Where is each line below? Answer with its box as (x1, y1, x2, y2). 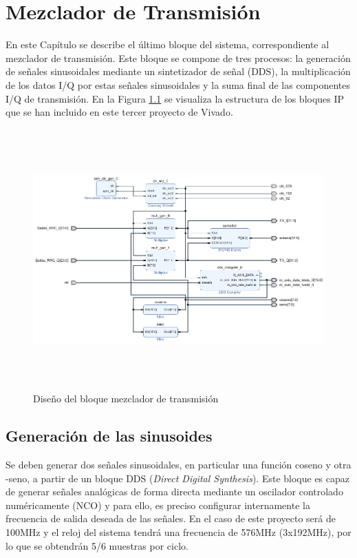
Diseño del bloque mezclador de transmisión (33, 391, 219, 406)
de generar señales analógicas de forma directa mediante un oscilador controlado (6, 484, 343, 499)
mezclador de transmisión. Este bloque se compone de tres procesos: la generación (6, 50, 351, 65)
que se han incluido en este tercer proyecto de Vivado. (6, 105, 233, 119)
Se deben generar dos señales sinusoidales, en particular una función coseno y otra (6, 457, 351, 472)
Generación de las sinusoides (6, 425, 213, 446)
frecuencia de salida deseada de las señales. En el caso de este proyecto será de (6, 511, 336, 526)
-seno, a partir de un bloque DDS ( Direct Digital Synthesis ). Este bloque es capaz (6, 471, 349, 485)
